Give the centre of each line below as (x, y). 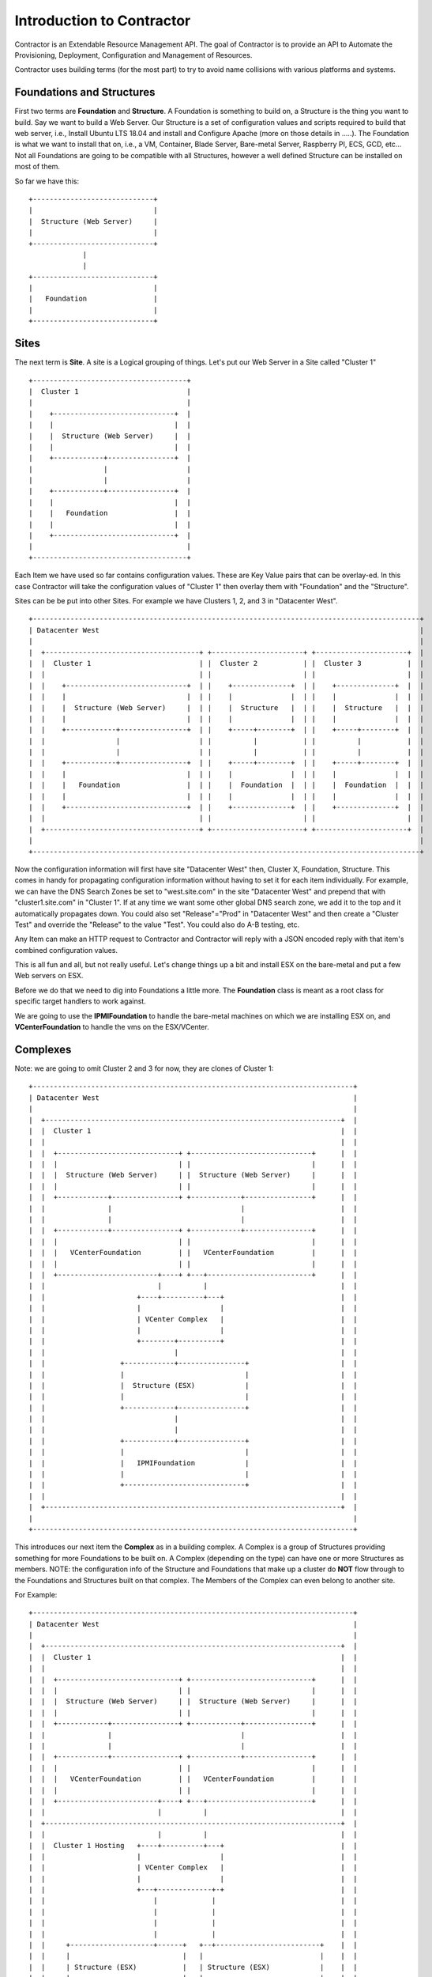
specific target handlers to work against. (80, 1001)
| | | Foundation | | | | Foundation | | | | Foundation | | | (226, 785)
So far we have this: (47, 181)
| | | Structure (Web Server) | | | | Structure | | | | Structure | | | (226, 707)
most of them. (38, 167)
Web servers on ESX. (49, 976)
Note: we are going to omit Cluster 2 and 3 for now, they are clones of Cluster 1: (144, 1068)
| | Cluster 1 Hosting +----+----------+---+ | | (193, 1845)
